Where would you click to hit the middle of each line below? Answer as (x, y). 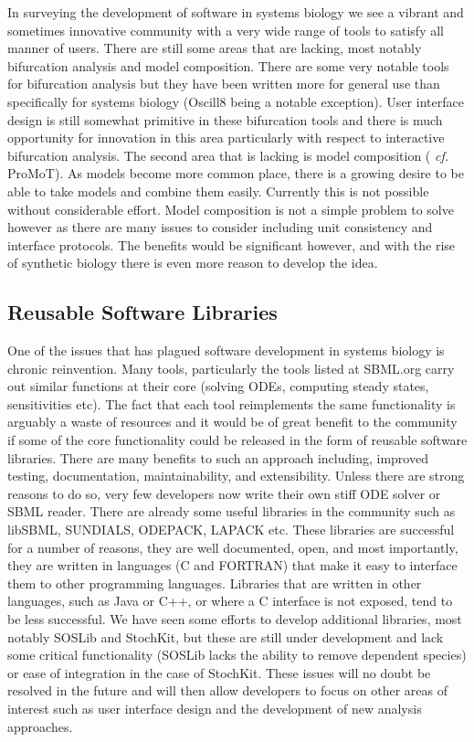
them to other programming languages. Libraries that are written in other (215, 583)
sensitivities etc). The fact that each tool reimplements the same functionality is (232, 403)
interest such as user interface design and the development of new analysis (215, 708)
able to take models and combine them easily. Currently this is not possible (218, 191)
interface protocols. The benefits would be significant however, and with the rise (232, 244)
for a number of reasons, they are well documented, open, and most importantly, (233, 547)
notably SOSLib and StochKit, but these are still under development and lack (226, 636)
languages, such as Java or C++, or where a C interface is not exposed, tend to (230, 601)
